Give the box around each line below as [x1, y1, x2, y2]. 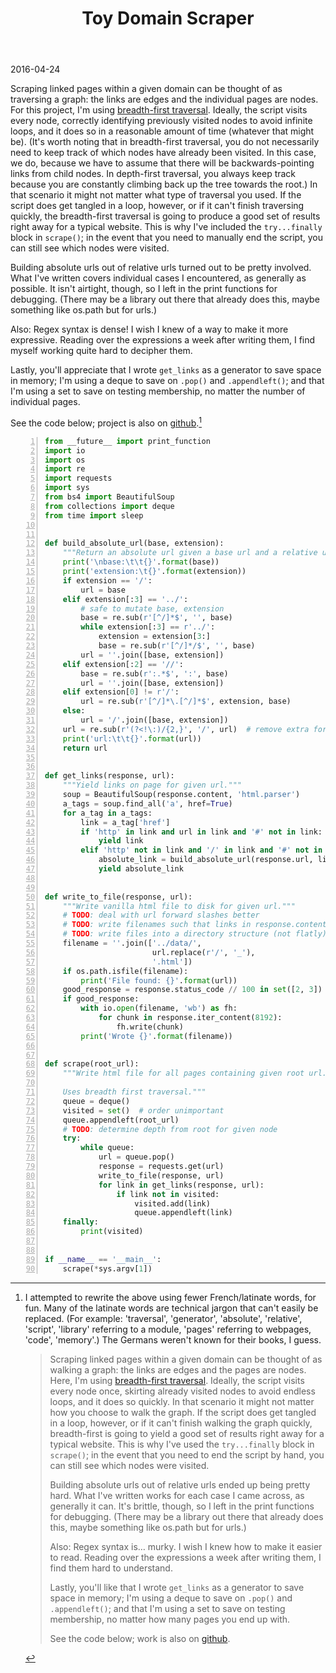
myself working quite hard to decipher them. [10, 345, 193, 357]
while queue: [80, 1143, 135, 1153]
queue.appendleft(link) [134, 1208, 233, 1218]
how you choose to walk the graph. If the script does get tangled [49, 1406, 317, 1418]
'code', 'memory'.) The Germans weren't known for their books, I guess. [24, 1333, 322, 1346]
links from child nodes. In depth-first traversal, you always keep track [10, 168, 297, 180]
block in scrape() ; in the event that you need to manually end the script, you [10, 232, 324, 244]
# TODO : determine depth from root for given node [62, 1124, 278, 1134]
